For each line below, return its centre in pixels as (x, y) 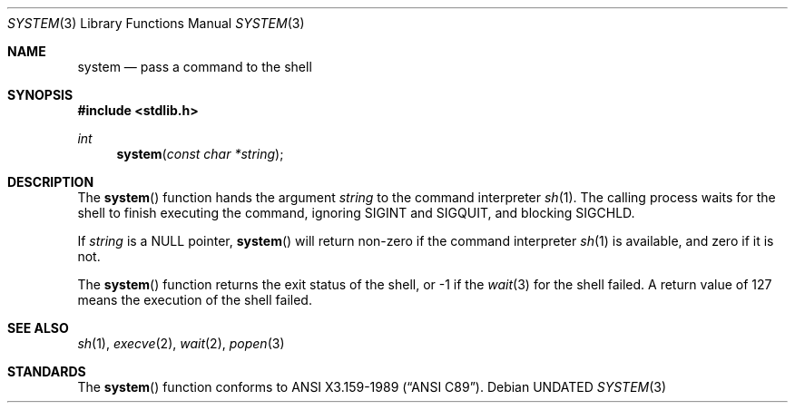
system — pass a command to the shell (195, 67)
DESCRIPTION (51, 182)
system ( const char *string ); (200, 154)
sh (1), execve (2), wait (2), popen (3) (181, 343)
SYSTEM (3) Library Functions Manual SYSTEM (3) (156, 23)
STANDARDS (47, 371)
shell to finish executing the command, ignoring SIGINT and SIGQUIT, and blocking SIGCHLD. (356, 213)
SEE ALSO (38, 328)
